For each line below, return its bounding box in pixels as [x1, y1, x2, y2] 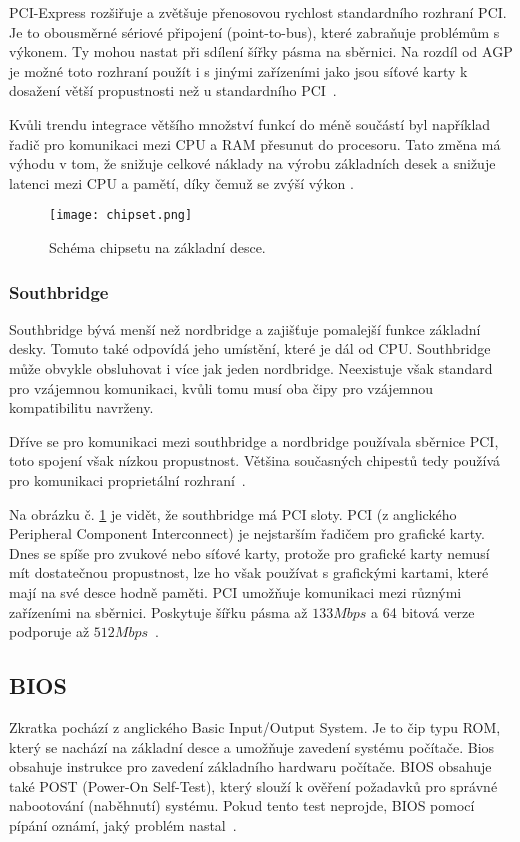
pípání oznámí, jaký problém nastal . [9, 814, 237, 835]
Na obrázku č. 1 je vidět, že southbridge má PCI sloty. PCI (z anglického [9, 503, 457, 524]
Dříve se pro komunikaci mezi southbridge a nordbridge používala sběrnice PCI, [9, 430, 499, 451]
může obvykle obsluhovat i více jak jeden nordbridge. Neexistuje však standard [9, 358, 493, 378]
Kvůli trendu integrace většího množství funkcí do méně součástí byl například [9, 113, 491, 134]
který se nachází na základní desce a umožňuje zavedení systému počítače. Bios [9, 736, 495, 757]
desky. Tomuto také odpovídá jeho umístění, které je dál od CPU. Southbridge [9, 338, 491, 359]
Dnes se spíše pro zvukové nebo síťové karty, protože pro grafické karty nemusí [9, 542, 490, 563]
